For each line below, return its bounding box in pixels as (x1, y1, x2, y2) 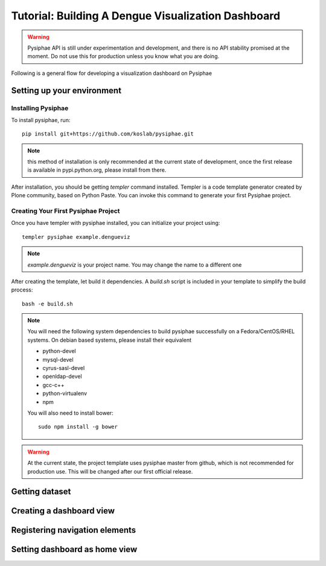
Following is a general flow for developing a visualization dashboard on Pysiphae (11, 70, 213, 77)
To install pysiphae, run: (11, 116, 71, 123)
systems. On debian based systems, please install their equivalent (27, 336, 192, 343)
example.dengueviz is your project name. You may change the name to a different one (27, 261, 242, 268)
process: (11, 286, 33, 293)
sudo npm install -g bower (38, 423, 118, 431)
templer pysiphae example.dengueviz (22, 233, 130, 240)
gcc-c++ (42, 381, 65, 388)
